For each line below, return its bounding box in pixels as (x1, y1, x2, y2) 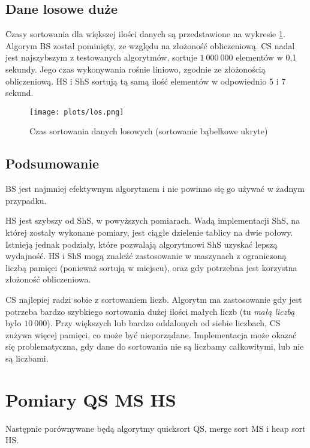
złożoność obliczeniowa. (5, 273, 91, 285)
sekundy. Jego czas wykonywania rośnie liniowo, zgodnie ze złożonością (5, 62, 266, 75)
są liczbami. (5, 351, 49, 364)
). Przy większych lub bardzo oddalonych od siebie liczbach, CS (47, 317, 281, 329)
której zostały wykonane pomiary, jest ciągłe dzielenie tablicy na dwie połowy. (5, 226, 293, 238)
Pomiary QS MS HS (5, 387, 176, 411)
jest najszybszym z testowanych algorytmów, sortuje (5, 51, 197, 64)
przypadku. (5, 194, 47, 206)
